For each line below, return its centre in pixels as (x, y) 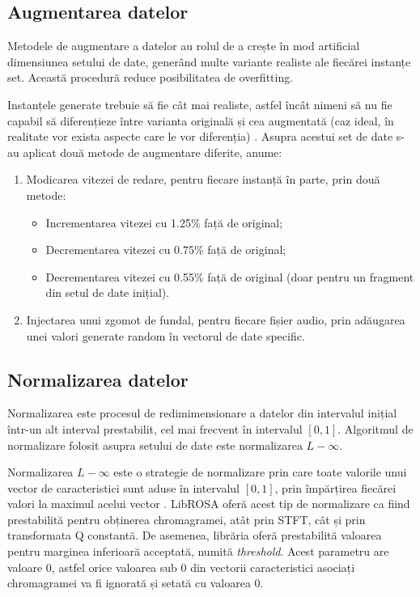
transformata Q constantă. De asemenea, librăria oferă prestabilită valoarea (195, 535)
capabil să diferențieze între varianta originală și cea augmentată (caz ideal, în (201, 120)
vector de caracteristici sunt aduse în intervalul (123, 487)
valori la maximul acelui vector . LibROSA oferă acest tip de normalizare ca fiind (209, 504)
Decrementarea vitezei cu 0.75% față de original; (166, 250)
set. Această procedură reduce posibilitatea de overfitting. (151, 77)
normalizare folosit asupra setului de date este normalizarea (155, 445)
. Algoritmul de (375, 428)
